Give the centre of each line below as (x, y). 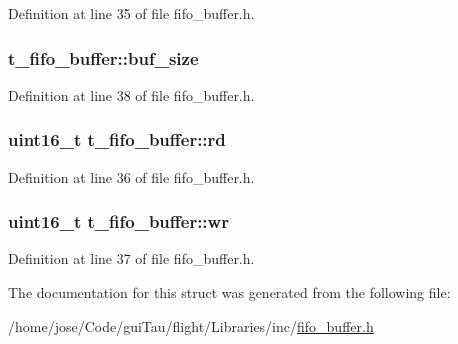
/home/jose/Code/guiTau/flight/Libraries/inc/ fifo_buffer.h (191, 325)
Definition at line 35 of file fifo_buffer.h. (131, 13)
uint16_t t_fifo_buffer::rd (117, 139)
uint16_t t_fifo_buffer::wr (118, 221)
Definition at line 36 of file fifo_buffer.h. (131, 176)
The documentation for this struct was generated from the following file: (229, 292)
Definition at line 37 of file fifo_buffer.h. (131, 258)
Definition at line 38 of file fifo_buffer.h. (131, 94)
